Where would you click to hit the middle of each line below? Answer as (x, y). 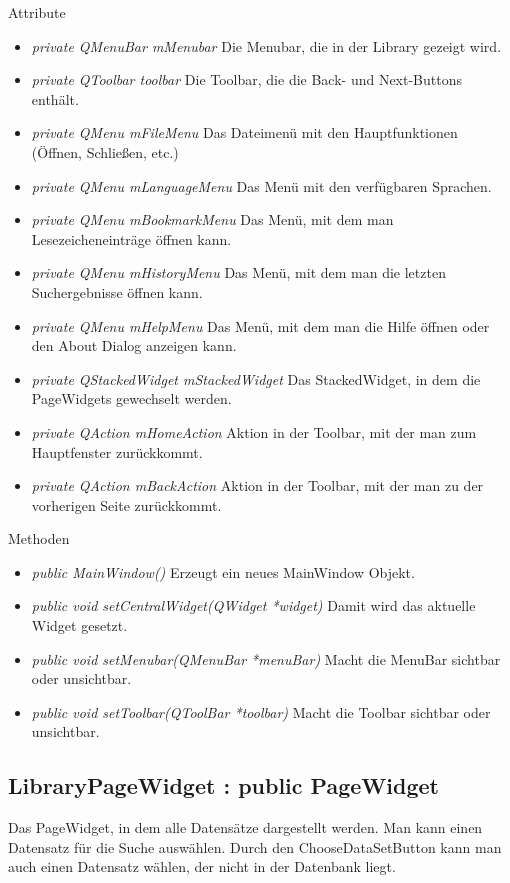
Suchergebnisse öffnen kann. (117, 291)
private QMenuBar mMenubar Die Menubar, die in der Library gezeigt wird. (266, 45)
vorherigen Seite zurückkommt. (126, 504)
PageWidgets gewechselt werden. (131, 398)
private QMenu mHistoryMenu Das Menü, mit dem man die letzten (238, 272)
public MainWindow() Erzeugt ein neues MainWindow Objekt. (223, 571)
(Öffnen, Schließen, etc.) (105, 151)
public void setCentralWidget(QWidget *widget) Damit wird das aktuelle (253, 605)
